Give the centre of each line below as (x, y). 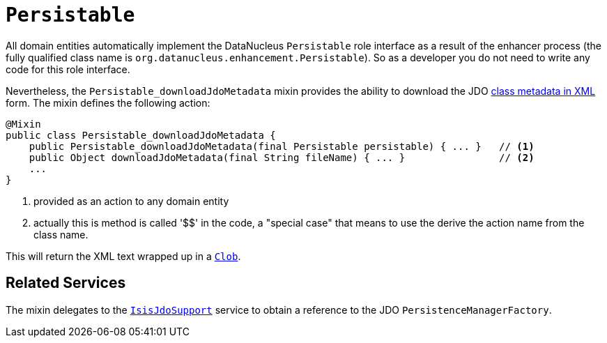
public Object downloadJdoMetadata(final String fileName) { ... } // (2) (282, 157)
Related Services (66, 283)
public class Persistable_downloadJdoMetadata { (141, 135)
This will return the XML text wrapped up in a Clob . (123, 256)
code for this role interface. (68, 69)
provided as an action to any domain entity (131, 201)
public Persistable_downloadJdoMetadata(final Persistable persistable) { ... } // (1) (282, 146)
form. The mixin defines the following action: (108, 102)
